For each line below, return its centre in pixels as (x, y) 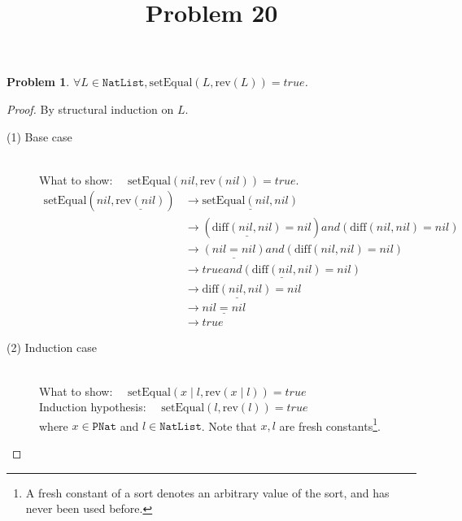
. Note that (229, 425)
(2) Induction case (52, 347)
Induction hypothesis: (93, 407)
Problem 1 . (38, 82)
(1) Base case (39, 136)
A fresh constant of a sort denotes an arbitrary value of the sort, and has (207, 492)
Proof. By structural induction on (90, 109)
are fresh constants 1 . (330, 424)
